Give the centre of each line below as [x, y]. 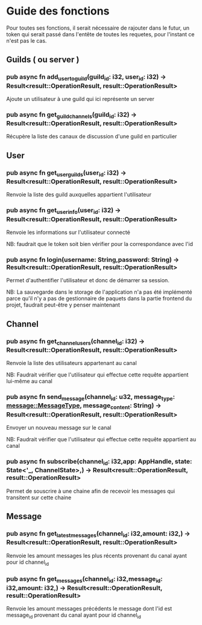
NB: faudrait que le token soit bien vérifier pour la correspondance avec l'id [99, 244]
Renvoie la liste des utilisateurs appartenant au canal [71, 363]
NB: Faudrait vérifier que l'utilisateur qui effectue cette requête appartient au [101, 439]
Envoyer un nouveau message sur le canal [59, 428]
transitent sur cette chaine [39, 497]
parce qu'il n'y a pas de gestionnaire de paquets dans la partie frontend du [99, 299]
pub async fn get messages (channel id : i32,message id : [84, 580]
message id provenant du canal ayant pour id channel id [74, 616]
